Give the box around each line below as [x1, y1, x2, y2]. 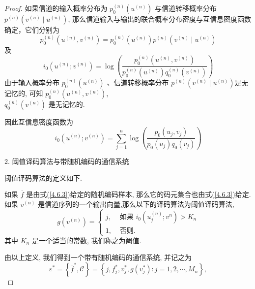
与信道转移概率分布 [155, 3, 217, 13]
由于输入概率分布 [4, 77, 59, 88]
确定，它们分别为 [4, 25, 59, 34]
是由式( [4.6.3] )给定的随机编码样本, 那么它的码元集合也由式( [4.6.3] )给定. [26, 189, 251, 199]
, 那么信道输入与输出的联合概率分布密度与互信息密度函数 [68, 14, 251, 24]
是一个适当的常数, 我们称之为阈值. [31, 235, 142, 245]
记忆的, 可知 [4, 88, 43, 98]
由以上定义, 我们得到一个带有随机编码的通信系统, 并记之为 [4, 252, 192, 262]
